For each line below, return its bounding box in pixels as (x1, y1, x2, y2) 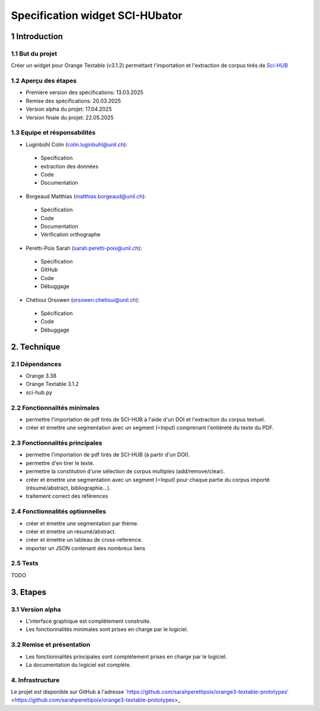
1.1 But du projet (11, 49, 57, 57)
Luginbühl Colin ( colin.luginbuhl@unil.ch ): (25, 141, 127, 148)
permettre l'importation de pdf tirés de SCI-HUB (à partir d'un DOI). (25, 451, 190, 458)
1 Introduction (11, 31, 63, 41)
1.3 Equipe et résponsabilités (11, 128, 96, 137)
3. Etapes (11, 587, 47, 597)
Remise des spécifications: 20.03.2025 (25, 97, 121, 104)
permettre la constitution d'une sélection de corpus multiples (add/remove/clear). (25, 468, 225, 475)
